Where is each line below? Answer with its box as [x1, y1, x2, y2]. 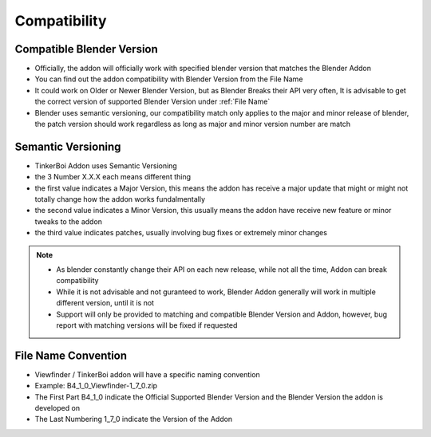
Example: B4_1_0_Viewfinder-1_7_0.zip [34, 381, 158, 391]
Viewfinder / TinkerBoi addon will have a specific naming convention [34, 369, 261, 379]
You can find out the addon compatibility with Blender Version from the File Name [34, 74, 303, 84]
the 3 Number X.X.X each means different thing [34, 172, 192, 182]
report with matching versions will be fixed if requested [56, 321, 238, 330]
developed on [34, 404, 80, 413]
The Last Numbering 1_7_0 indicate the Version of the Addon [34, 415, 233, 424]
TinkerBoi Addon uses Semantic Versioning [34, 160, 177, 171]
